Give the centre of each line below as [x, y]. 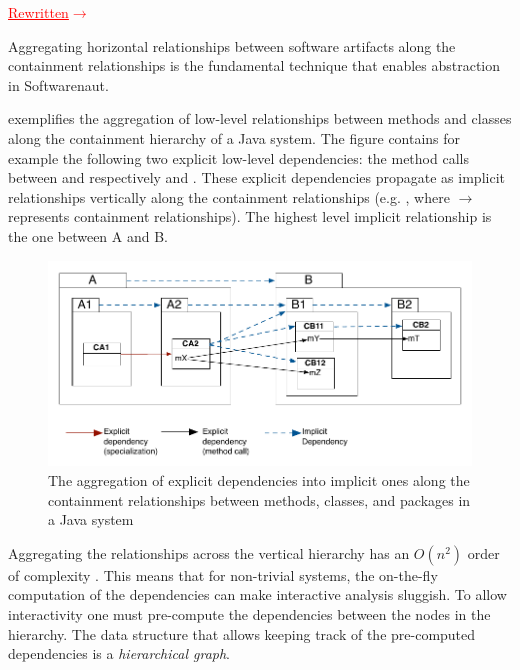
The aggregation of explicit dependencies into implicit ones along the [259, 480]
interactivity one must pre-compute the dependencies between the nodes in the [249, 614]
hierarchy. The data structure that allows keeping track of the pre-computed [242, 633]
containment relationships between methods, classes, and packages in [259, 499]
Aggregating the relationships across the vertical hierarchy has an [209, 552]
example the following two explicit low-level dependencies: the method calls [238, 157]
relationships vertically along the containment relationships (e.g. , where [229, 196]
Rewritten [38, 12]
